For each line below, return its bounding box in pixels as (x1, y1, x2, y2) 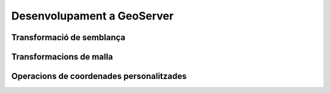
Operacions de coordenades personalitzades (11, 71, 187, 81)
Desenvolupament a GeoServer (11, 9, 174, 22)
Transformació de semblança (11, 32, 125, 43)
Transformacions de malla (11, 52, 113, 62)
